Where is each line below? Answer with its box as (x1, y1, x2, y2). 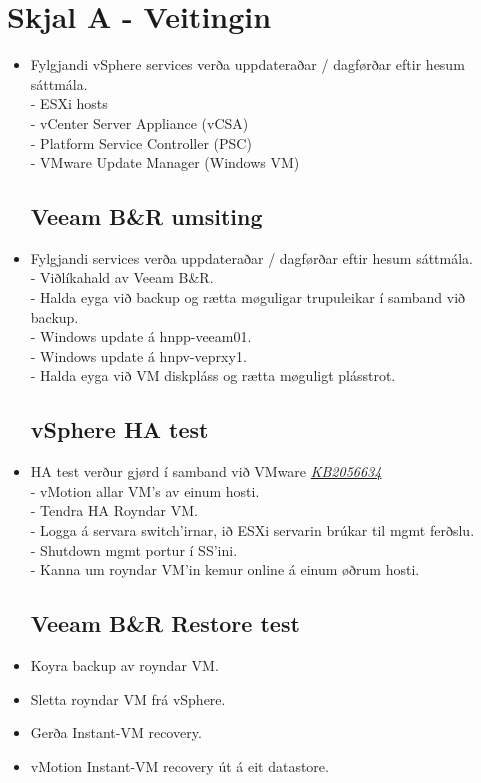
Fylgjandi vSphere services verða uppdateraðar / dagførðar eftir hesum (30, 54, 465, 75)
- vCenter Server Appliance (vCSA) (30, 112, 249, 133)
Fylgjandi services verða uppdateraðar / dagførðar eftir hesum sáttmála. (30, 247, 473, 268)
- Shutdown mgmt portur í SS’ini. (30, 539, 238, 560)
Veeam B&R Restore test (30, 608, 300, 639)
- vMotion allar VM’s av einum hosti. (30, 480, 260, 501)
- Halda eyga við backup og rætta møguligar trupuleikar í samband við (30, 287, 466, 308)
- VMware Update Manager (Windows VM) (30, 152, 300, 173)
